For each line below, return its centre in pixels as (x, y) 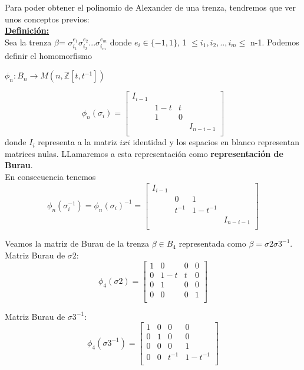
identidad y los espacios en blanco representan (216, 142)
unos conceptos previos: (47, 19)
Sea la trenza (28, 42)
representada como (212, 243)
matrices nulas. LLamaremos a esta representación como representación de (144, 153)
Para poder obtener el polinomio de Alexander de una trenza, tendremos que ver (151, 7)
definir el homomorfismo (48, 55)
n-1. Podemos (275, 42)
